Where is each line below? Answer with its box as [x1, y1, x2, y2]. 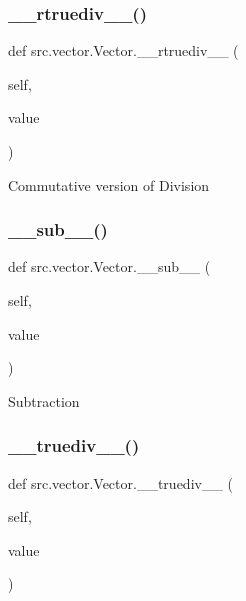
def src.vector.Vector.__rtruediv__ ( [8, 40, 239, 61]
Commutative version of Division [8, 174, 210, 195]
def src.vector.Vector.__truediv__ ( [8, 472, 234, 493]
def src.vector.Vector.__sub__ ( [8, 256, 211, 277]
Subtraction [8, 390, 80, 411]
